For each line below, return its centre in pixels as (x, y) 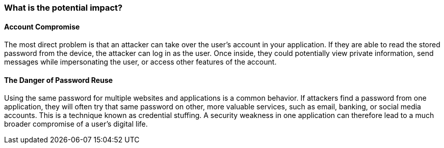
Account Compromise (42, 26)
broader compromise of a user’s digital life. (76, 124)
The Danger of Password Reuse (59, 80)
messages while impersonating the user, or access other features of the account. (140, 62)
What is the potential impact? (63, 8)
